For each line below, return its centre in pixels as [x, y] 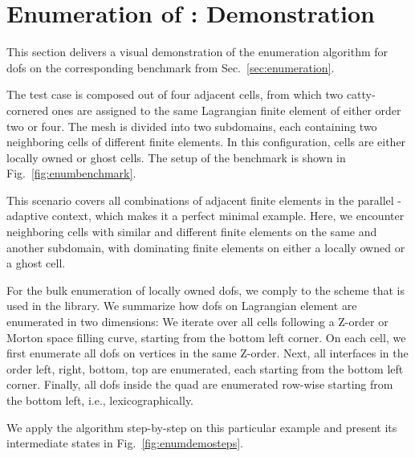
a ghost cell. [36, 263]
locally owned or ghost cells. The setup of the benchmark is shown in [176, 157]
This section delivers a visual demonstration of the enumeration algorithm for [197, 52]
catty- [361, 94]
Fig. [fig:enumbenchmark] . [71, 173]
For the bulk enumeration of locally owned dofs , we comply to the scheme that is [205, 290]
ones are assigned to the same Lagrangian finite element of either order [226, 110]
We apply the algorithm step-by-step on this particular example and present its [202, 427]
